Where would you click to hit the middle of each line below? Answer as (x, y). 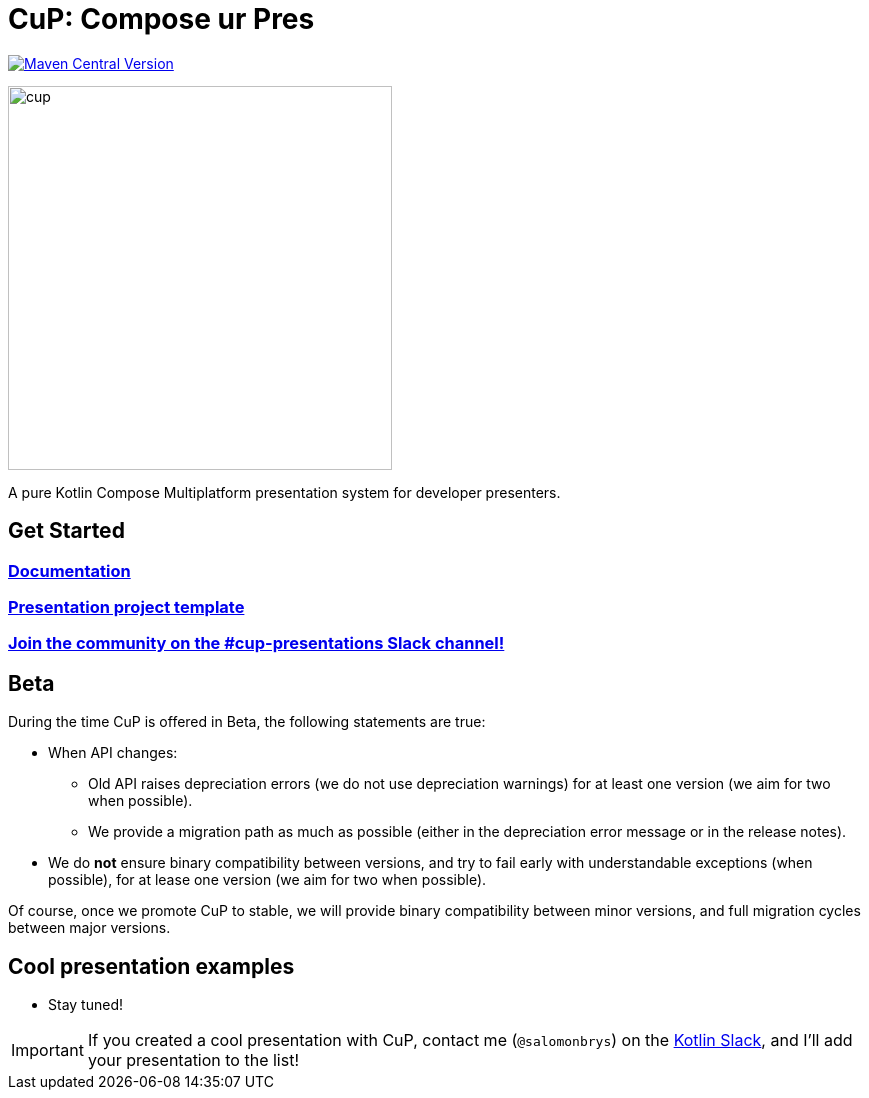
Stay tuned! (85, 1005)
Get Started (66, 531)
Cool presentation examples (151, 966)
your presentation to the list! (193, 1060)
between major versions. (89, 928)
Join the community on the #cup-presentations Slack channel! (256, 643)
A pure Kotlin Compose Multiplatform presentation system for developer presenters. (284, 492)
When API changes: (113, 753)
